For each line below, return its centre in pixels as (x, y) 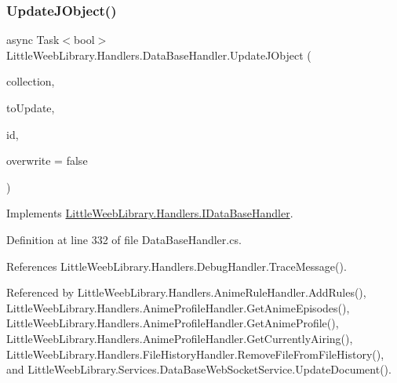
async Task (33, 40)
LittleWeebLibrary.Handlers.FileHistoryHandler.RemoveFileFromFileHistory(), (195, 354)
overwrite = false (47, 160)
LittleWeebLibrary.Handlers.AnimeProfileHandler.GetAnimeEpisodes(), (178, 307)
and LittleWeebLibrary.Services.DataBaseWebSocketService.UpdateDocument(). (199, 369)
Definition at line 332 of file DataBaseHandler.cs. (124, 239)
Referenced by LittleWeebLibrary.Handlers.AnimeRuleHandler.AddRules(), (186, 292)
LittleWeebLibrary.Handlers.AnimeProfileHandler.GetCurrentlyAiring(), (180, 338)
